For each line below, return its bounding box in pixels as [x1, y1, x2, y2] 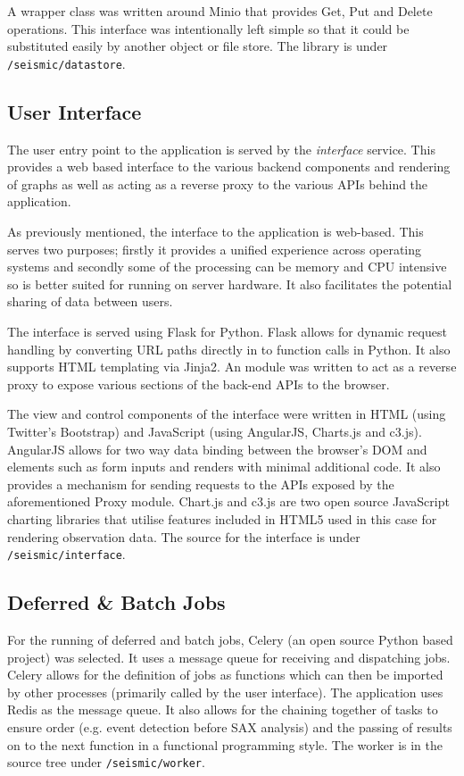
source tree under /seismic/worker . [7, 753, 205, 772]
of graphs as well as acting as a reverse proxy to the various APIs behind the [7, 174, 428, 193]
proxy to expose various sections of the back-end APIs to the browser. [7, 374, 390, 393]
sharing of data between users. [7, 292, 173, 311]
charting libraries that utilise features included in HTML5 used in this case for [7, 509, 437, 528]
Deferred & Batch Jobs [7, 588, 226, 616]
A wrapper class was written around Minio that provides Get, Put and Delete [7, 2, 433, 20]
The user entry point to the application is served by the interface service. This [7, 139, 435, 158]
